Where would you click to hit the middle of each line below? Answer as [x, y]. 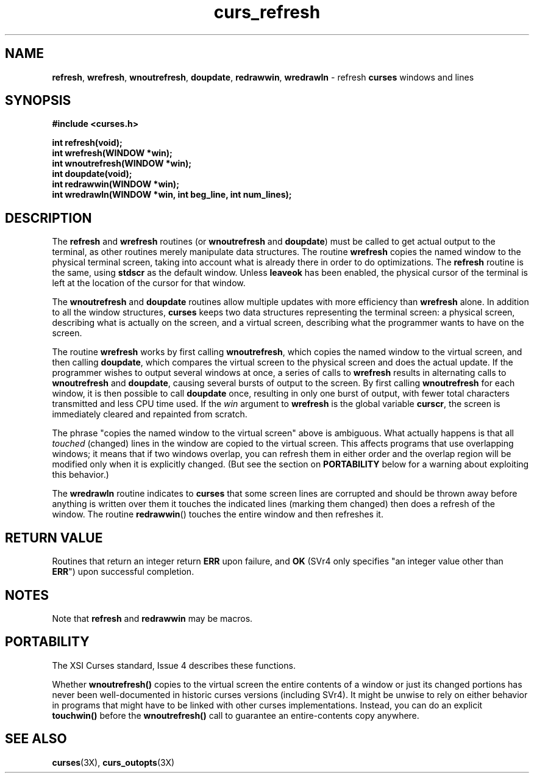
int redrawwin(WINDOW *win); [116, 184]
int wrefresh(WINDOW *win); [112, 153]
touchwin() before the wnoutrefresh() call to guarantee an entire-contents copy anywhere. [236, 715]
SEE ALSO [36, 739]
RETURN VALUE [54, 538]
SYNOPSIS [38, 101]
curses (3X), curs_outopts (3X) [113, 762]
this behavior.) [80, 475]
